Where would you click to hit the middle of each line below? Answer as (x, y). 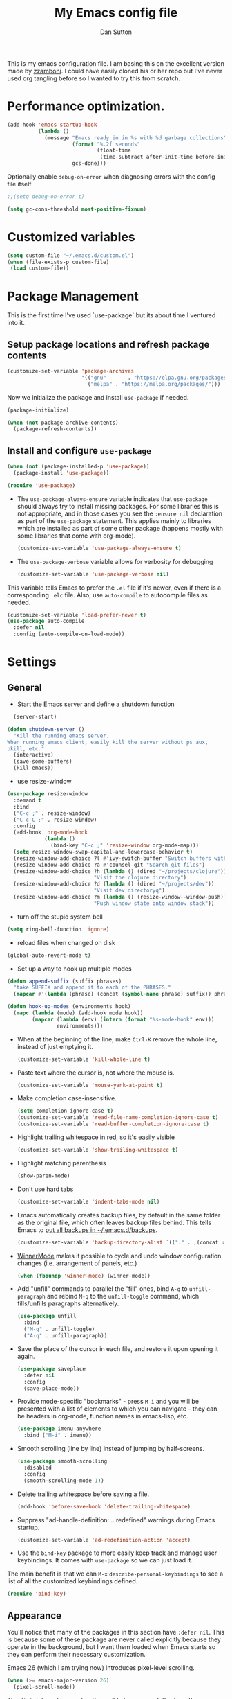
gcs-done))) (89, 164)
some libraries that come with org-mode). (76, 536)
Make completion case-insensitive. (67, 1098)
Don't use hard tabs (45, 1189)
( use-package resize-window (48, 794)
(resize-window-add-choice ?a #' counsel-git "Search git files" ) (109, 865)
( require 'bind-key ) (37, 1594)
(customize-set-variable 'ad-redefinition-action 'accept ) (104, 1540)
